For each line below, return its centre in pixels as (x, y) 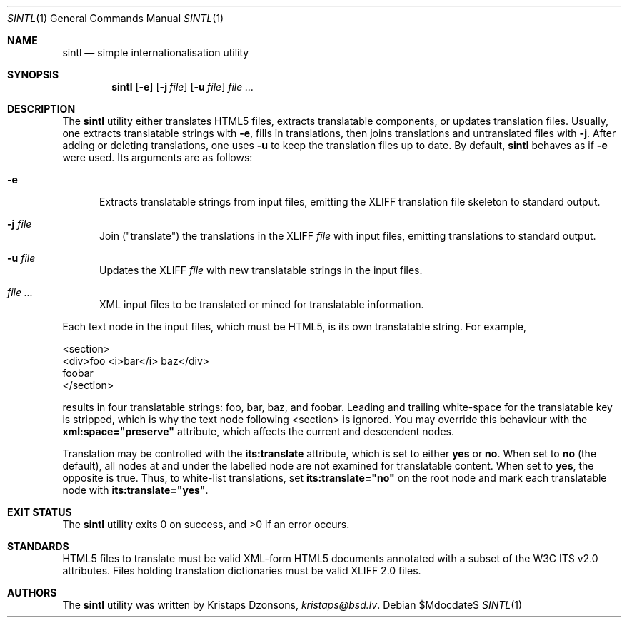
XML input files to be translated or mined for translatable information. (262, 304)
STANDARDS (38, 546)
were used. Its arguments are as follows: (157, 157)
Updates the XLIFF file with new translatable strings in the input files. (261, 270)
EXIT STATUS (40, 512)
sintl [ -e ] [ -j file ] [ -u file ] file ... (183, 87)
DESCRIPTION (41, 109)
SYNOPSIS (33, 75)
